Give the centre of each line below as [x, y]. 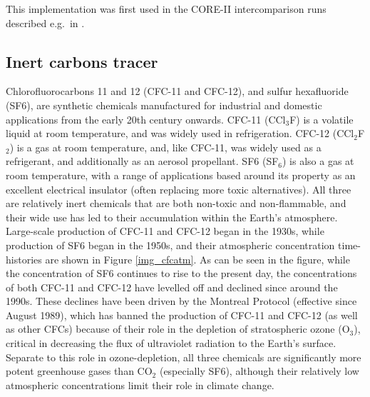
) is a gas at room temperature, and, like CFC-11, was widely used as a [165, 147]
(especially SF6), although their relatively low [259, 371]
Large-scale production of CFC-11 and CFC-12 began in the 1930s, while [165, 231]
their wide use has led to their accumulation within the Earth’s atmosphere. [172, 217]
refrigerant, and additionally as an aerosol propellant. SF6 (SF [142, 161]
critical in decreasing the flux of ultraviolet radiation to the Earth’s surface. [171, 343]
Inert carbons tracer [82, 61]
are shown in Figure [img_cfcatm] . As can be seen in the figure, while [197, 259]
